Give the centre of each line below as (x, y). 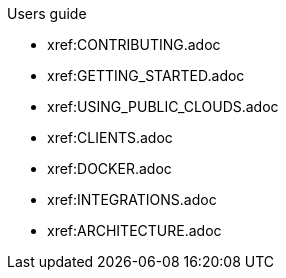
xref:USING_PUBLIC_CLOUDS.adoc (163, 106)
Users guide (47, 13)
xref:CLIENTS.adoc (110, 137)
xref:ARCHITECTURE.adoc (134, 230)
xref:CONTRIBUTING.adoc (134, 44)
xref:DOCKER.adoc (109, 168)
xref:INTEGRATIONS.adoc (132, 199)
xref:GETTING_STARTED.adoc (146, 75)
